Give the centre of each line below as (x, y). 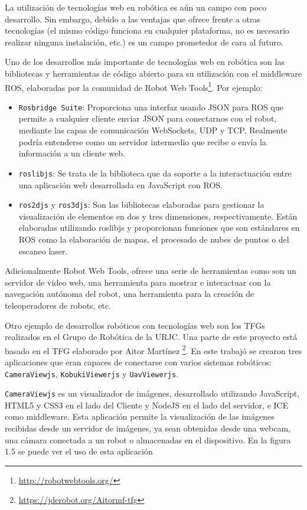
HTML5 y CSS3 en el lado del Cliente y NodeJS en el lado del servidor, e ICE (147, 405)
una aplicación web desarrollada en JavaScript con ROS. (120, 184)
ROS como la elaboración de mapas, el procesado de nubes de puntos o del (154, 239)
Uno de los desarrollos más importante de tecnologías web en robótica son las (145, 62)
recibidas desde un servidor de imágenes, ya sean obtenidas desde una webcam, (148, 428)
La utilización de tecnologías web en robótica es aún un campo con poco (136, 7)
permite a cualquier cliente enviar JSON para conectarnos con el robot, (148, 118)
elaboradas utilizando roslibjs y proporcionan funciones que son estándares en (159, 228)
